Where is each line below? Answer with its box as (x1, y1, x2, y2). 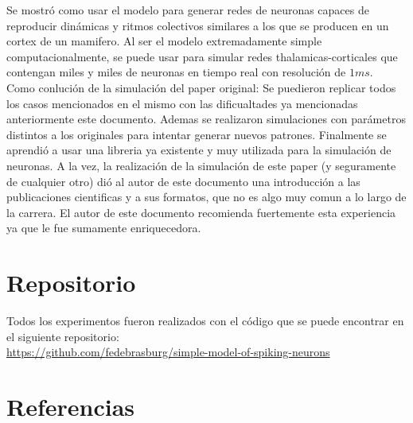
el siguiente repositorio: (6, 328, 119, 344)
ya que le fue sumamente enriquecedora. (6, 219, 201, 236)
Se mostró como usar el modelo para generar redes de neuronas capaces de (6, 2, 369, 17)
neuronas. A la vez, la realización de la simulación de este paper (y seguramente (6, 157, 396, 173)
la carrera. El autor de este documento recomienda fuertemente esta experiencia (6, 204, 396, 220)
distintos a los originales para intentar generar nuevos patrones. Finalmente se (6, 126, 387, 142)
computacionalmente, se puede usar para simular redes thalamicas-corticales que (6, 48, 398, 64)
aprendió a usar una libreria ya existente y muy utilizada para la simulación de (6, 142, 392, 158)
